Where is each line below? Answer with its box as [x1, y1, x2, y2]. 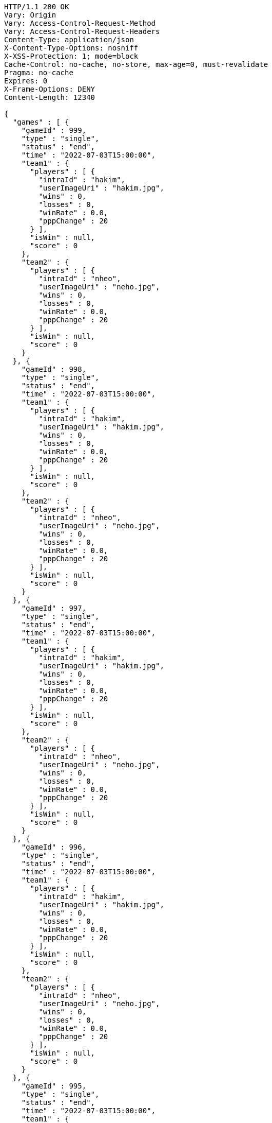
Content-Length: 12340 [4, 93, 95, 101]
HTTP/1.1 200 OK [4, 3, 69, 11]
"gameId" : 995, [21, 1082, 87, 1090]
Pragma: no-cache [4, 68, 73, 77]
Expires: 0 [4, 77, 48, 85]
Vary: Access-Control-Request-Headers [4, 27, 160, 36]
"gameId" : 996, [21, 843, 87, 851]
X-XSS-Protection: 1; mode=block [4, 52, 139, 60]
